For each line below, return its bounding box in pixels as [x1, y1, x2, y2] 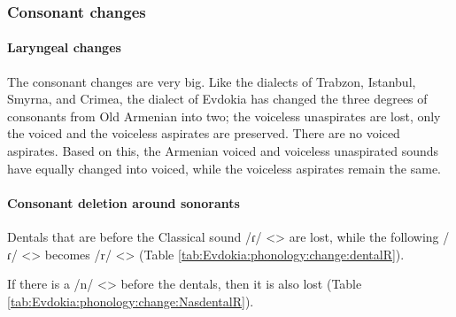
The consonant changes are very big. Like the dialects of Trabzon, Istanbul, [7, 72, 416, 90]
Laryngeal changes [7, 38, 121, 57]
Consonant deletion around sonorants [7, 193, 240, 212]
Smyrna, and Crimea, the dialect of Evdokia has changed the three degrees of [7, 89, 428, 108]
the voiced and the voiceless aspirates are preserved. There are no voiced [7, 124, 400, 143]
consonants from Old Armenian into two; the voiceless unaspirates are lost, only [7, 106, 441, 125]
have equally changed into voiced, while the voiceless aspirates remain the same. [7, 158, 442, 177]
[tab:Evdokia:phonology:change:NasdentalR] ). [7, 291, 254, 310]
